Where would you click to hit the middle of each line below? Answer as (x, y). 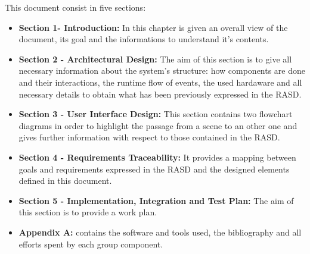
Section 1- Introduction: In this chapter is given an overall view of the (153, 27)
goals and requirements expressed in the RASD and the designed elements (154, 169)
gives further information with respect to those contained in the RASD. (149, 137)
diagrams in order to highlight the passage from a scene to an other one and (158, 125)
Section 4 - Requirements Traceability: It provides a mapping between (157, 157)
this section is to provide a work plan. (88, 212)
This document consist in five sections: (75, 7)
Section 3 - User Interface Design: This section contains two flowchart (156, 114)
